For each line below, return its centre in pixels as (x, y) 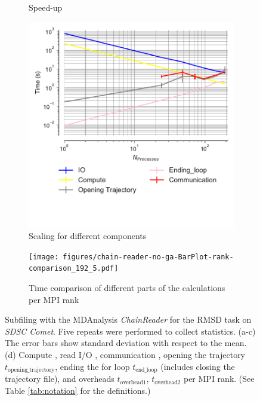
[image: (44, 257)
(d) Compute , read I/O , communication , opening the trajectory (125, 355)
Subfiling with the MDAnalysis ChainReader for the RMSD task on (128, 319)
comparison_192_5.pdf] (74, 269)
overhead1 (133, 382)
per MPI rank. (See (219, 379)
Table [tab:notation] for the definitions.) (78, 390)
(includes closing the (198, 366)
